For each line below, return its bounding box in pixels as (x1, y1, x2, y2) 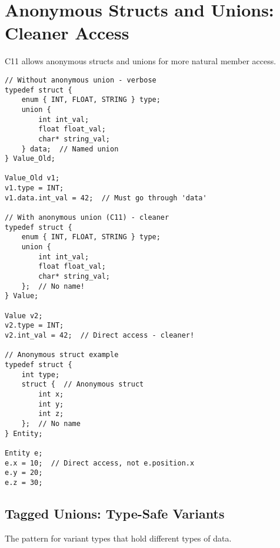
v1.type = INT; (5, 184, 64, 193)
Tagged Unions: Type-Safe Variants (5, 504, 225, 522)
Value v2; (5, 311, 43, 320)
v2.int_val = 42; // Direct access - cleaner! (5, 331, 195, 339)
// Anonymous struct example (5, 351, 119, 359)
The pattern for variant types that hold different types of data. (5, 532, 232, 544)
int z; (38, 410, 64, 418)
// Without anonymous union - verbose (5, 75, 156, 84)
